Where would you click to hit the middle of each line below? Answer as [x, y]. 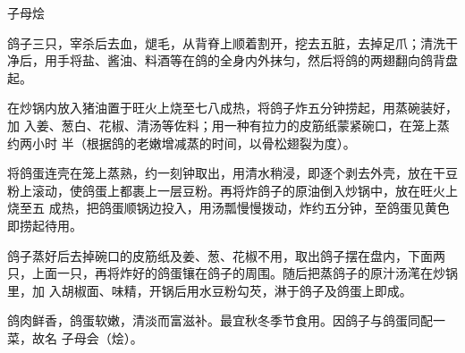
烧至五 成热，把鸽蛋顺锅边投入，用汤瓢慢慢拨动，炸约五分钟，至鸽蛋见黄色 [228, 208]
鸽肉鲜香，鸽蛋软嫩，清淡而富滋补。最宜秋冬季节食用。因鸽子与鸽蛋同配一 [226, 320]
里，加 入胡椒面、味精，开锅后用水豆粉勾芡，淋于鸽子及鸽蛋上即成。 [210, 290]
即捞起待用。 [45, 225]
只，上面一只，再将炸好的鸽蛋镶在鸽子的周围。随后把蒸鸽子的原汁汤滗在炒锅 [232, 273]
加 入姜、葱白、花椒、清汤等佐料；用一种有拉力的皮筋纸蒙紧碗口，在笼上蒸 [228, 125]
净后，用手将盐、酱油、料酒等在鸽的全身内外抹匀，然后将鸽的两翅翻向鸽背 [226, 60]
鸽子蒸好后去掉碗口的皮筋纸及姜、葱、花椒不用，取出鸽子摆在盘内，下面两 [226, 255]
